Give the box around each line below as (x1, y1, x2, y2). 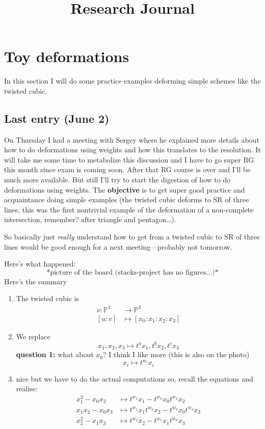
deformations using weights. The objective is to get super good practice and (4, 184, 245, 195)
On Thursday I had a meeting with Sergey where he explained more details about (4, 134, 259, 145)
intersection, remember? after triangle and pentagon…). (4, 214, 176, 225)
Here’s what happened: (4, 258, 76, 269)
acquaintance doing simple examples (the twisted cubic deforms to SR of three (4, 194, 249, 205)
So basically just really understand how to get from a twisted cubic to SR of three (4, 231, 260, 242)
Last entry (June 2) (4, 110, 110, 126)
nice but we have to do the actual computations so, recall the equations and (16, 373, 253, 384)
